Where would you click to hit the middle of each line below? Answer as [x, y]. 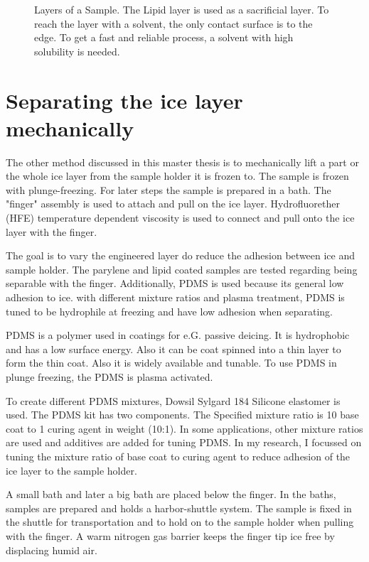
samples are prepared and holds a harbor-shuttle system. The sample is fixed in [179, 508]
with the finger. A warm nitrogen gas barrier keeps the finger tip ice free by [170, 535]
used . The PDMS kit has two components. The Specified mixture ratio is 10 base [182, 415]
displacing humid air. [52, 550]
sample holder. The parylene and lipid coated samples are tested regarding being [182, 269]
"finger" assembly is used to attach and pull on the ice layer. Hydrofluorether [173, 204]
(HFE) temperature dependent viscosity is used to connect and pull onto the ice [180, 218]
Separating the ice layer [124, 100]
